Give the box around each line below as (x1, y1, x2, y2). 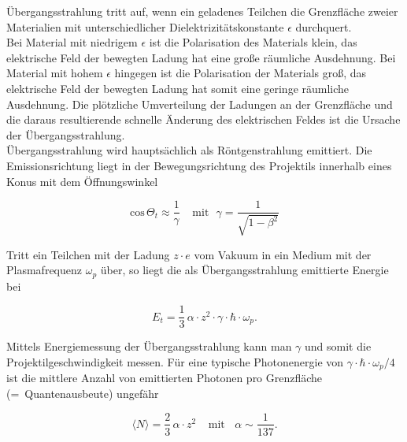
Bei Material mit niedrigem (6, 34, 138, 50)
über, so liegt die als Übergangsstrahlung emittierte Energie (100, 262, 389, 278)
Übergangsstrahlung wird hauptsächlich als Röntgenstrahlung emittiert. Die (6, 142, 372, 158)
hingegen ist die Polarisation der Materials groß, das (114, 65, 367, 81)
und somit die (305, 338, 372, 355)
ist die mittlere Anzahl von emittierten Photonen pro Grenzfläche (6, 370, 323, 386)
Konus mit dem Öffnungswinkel (6, 173, 158, 189)
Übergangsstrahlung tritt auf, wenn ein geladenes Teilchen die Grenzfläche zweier (6, 3, 398, 19)
